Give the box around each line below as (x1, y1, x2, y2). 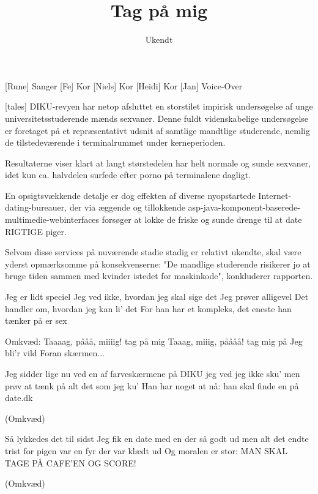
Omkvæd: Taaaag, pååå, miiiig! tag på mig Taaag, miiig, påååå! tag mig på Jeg (5, 334, 303, 347)
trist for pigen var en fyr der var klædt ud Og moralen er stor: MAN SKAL (5, 444, 287, 457)
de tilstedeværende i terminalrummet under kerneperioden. (5, 136, 226, 149)
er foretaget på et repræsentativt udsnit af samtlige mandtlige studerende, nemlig (5, 124, 310, 137)
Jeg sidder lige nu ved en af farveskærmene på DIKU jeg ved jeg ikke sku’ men (5, 367, 300, 380)
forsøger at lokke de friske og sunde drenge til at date (102, 213, 302, 226)
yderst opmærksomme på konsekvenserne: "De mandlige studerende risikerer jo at (5, 257, 311, 270)
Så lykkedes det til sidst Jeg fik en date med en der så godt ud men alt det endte (5, 432, 309, 445)
